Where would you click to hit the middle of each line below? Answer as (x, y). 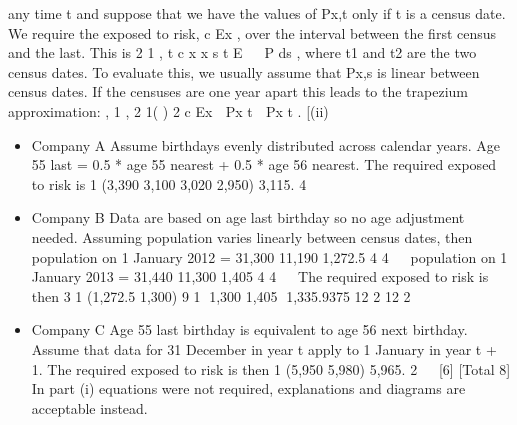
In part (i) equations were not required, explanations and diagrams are (248, 388)
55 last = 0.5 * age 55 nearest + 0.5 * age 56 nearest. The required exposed (264, 164)
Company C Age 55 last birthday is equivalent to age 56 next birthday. (249, 329)
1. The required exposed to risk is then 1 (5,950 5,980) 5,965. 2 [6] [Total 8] (271, 368)
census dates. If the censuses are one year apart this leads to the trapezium (238, 91)
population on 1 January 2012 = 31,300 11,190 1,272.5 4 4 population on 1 (269, 256)
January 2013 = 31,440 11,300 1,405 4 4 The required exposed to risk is (260, 276)
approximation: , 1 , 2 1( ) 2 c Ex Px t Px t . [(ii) (168, 110)
